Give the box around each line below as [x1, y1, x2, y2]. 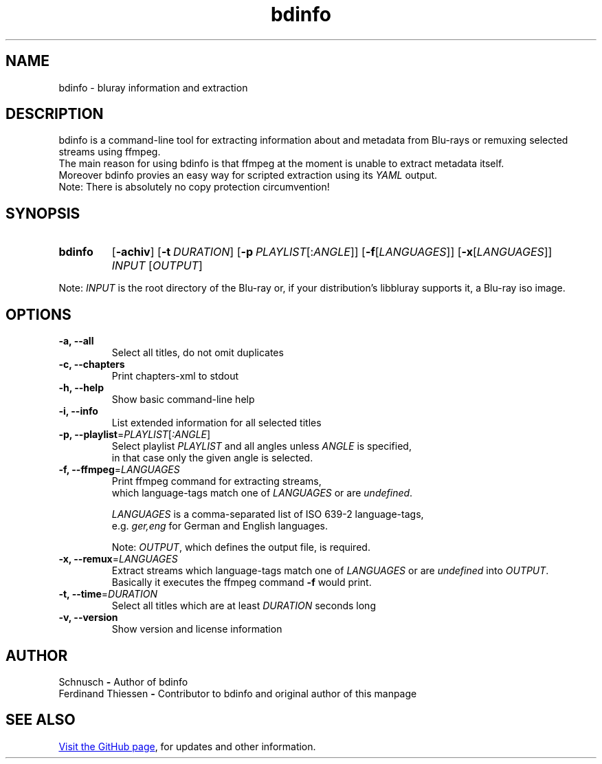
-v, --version [58, 611, 118, 624]
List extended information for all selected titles [111, 417, 322, 429]
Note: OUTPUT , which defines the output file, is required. [111, 541, 370, 554]
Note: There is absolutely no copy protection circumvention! [58, 181, 330, 193]
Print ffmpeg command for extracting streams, [111, 475, 322, 488]
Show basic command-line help [111, 393, 255, 406]
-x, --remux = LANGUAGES [58, 553, 178, 565]
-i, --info [58, 405, 98, 417]
